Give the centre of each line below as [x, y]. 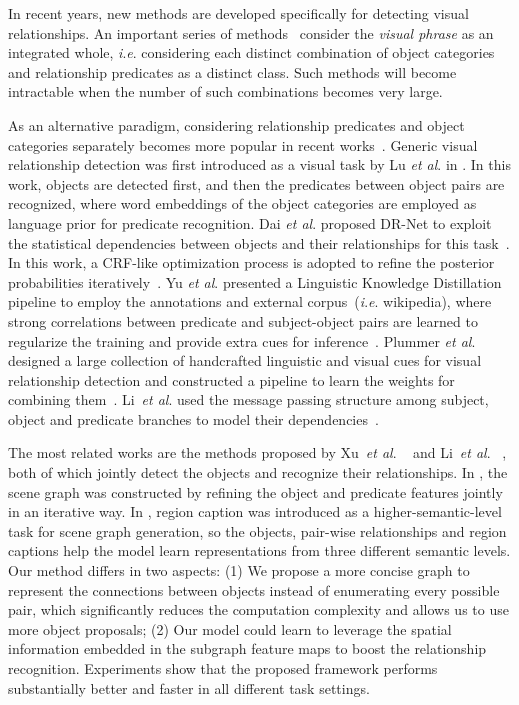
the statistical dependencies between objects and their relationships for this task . [259, 242]
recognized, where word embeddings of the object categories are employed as [242, 203]
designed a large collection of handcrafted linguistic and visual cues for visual [245, 360]
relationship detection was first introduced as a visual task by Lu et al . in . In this [259, 164]
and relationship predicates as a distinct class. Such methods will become [232, 71]
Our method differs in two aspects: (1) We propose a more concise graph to [239, 570]
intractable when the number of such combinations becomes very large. [225, 91]
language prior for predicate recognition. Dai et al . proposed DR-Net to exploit [250, 222]
